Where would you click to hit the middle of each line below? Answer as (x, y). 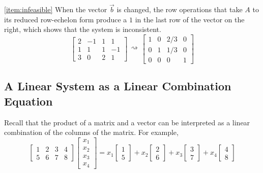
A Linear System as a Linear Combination (118, 86)
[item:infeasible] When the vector (56, 9)
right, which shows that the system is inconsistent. (83, 29)
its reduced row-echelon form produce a (66, 19)
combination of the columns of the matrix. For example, (91, 132)
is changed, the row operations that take (180, 9)
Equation (28, 101)
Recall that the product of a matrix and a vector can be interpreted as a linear (127, 122)
